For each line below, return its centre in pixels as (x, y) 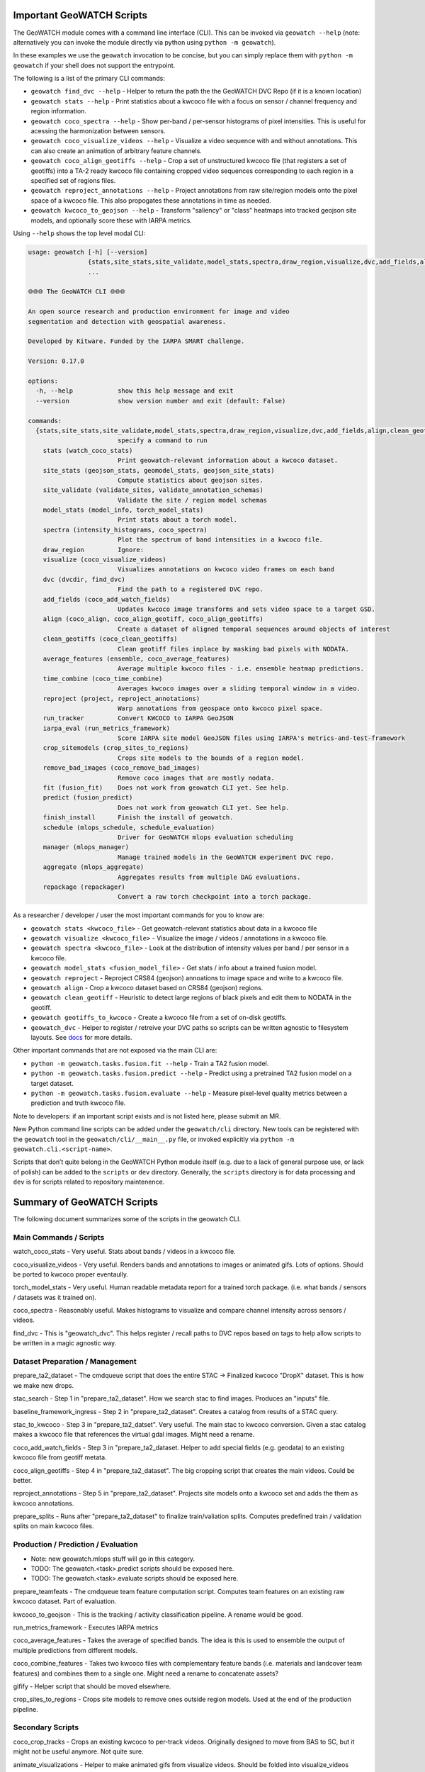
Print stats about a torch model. (177, 520)
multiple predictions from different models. (75, 1650)
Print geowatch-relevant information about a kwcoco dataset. (228, 460)
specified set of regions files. (73, 180)
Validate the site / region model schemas (192, 500)
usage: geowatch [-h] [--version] (88, 252)
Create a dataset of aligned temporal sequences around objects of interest (254, 629)
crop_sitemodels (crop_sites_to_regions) (116, 748)
